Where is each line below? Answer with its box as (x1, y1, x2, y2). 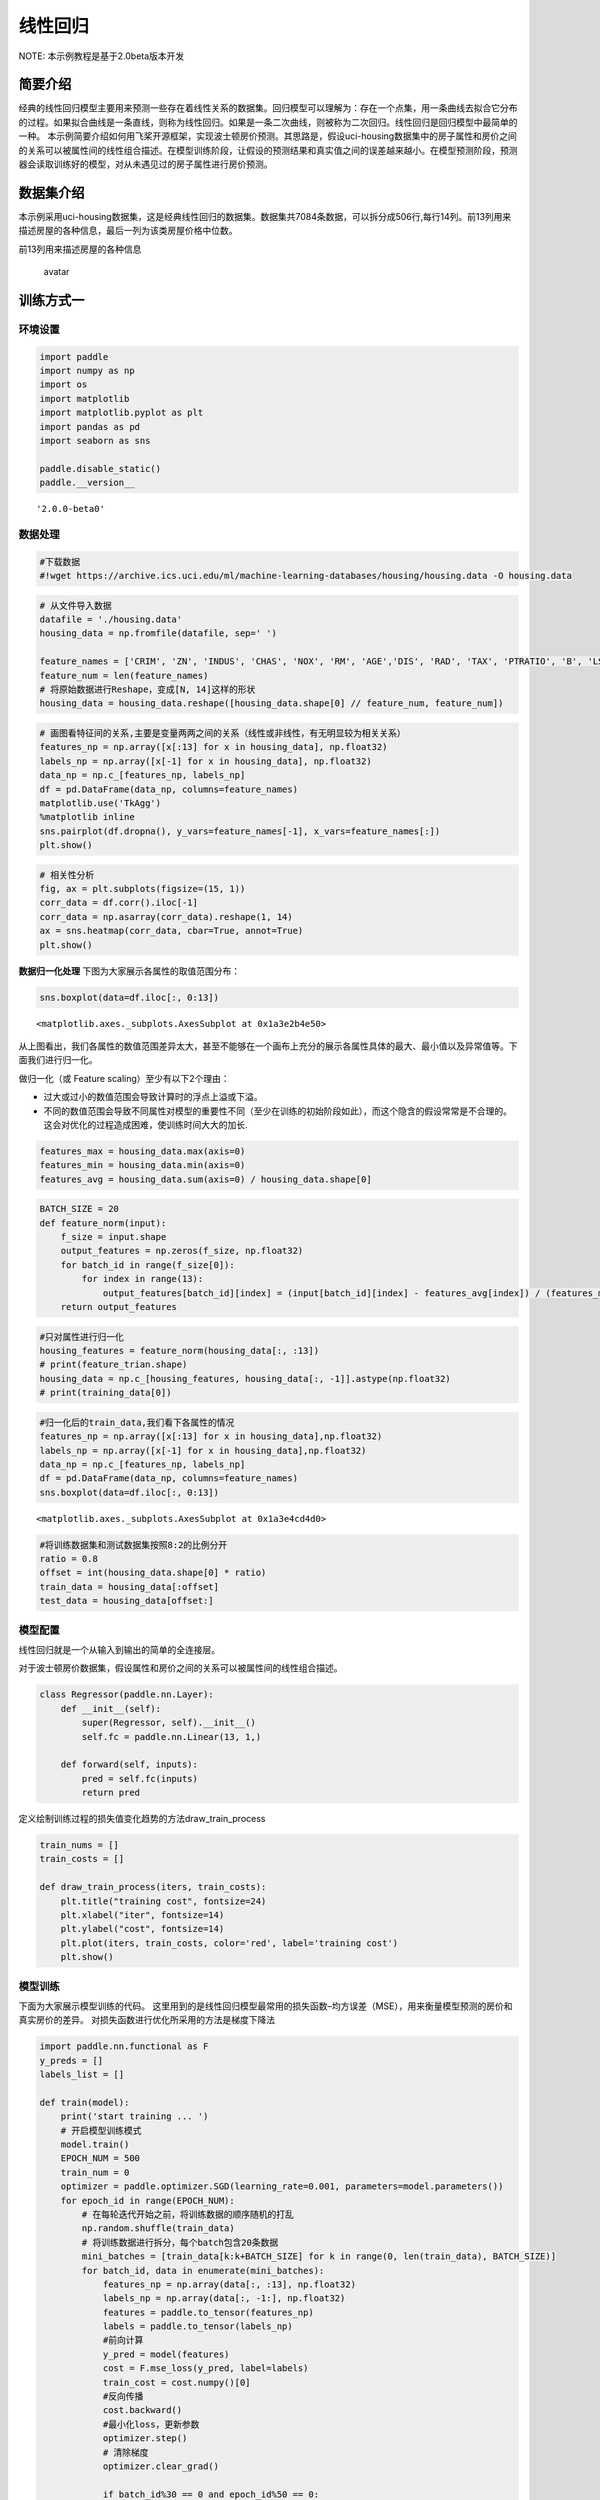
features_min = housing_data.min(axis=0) (39, 1160, 246, 1171)
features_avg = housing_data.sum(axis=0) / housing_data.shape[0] (39, 1173, 372, 1185)
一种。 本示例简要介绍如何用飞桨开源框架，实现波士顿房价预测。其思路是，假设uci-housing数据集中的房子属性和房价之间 (18, 130, 517, 142)
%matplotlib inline (39, 811, 135, 823)
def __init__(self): (60, 1703, 162, 1714)
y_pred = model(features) (102, 2348, 230, 2360)
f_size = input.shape (60, 1231, 167, 1243)
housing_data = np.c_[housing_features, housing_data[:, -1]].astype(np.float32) (39, 1373, 452, 1384)
